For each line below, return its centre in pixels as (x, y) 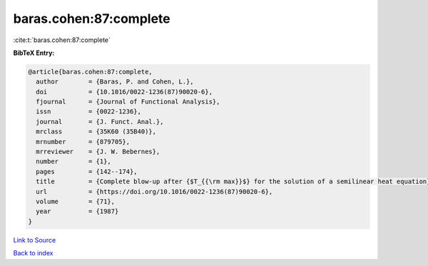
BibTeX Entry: (34, 53)
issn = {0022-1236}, (89, 112)
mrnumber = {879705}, (83, 142)
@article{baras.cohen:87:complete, (90, 72)
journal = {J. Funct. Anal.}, (100, 122)
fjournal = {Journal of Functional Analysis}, (128, 102)
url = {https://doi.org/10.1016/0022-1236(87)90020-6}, (154, 191)
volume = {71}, (76, 201)
